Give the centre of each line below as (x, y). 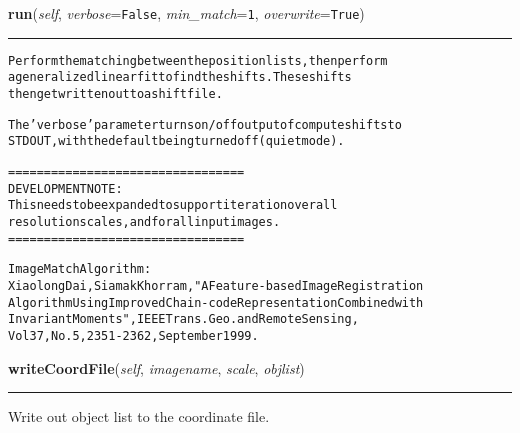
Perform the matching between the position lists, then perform (198, 60)
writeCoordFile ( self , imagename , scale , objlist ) (156, 367)
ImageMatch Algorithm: (80, 269)
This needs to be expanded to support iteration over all (173, 205)
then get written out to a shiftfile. (115, 93)
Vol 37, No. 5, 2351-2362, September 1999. (133, 335)
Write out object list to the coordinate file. (139, 416)
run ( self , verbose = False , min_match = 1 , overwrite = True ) (186, 13)
